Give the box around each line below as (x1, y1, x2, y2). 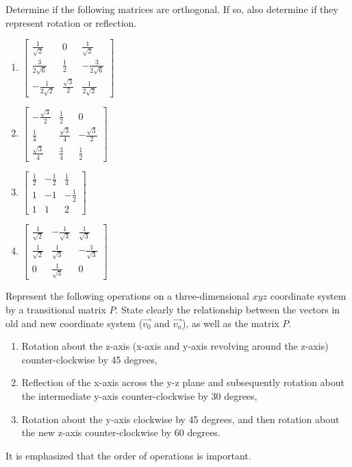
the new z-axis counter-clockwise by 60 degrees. (21, 425, 221, 440)
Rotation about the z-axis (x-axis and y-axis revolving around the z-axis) (21, 339, 329, 353)
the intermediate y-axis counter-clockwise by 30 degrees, (21, 388, 257, 403)
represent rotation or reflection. (5, 15, 137, 29)
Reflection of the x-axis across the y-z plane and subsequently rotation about (21, 375, 345, 390)
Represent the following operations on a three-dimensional (5, 289, 249, 303)
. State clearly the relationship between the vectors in (115, 302, 340, 316)
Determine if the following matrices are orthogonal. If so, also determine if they (5, 2, 338, 16)
